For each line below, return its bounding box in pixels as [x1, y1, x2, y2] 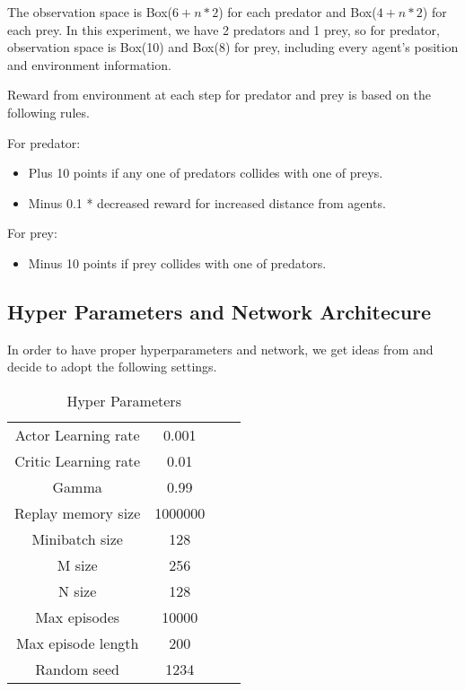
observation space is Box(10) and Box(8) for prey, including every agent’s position [7, 38, 459, 57]
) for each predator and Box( [218, 3, 377, 21]
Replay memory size [14, 502, 141, 523]
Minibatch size [31, 528, 123, 549]
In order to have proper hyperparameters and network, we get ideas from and [7, 339, 434, 358]
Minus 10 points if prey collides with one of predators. [28, 253, 327, 272]
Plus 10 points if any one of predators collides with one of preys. [28, 163, 383, 182]
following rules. [7, 102, 90, 121]
